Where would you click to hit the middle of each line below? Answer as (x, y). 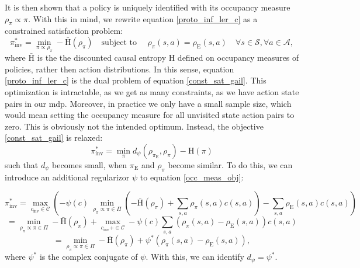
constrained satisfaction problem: (64, 31)
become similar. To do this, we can (230, 164)
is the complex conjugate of (89, 257)
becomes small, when (90, 164)
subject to (119, 42)
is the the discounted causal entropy (102, 58)
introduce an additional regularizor (67, 177)
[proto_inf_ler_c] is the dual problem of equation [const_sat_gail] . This (136, 80)
